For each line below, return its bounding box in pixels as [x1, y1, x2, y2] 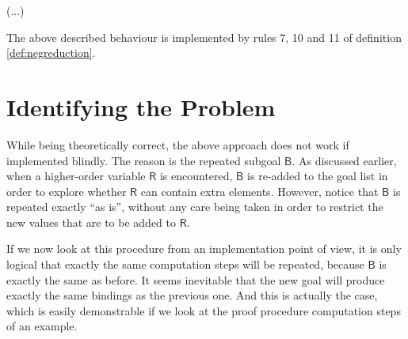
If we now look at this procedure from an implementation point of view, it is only [6, 240, 402, 257]
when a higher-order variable [6, 168, 146, 184]
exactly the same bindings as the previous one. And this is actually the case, [6, 287, 378, 303]
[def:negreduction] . [6, 44, 96, 61]
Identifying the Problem [6, 90, 276, 122]
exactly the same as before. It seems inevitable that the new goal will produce [6, 271, 385, 288]
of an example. [6, 318, 78, 334]
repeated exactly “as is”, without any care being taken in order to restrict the [6, 198, 383, 215]
